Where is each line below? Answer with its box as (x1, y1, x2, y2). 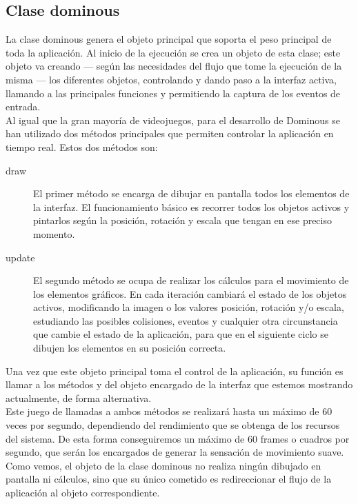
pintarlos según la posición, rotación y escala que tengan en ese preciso (33, 213, 332, 228)
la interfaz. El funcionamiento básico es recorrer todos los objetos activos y (33, 199, 350, 214)
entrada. (6, 99, 41, 114)
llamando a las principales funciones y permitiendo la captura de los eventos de (6, 85, 341, 100)
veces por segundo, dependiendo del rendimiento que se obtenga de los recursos (6, 418, 340, 432)
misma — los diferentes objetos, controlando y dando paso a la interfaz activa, (6, 72, 337, 86)
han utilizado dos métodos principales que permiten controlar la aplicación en (6, 126, 334, 141)
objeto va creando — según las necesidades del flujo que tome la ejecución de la (6, 59, 342, 73)
